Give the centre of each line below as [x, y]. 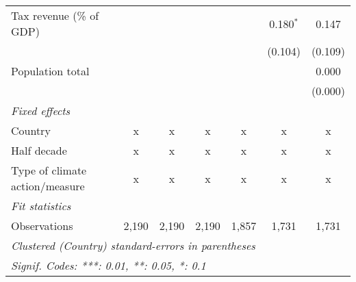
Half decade [39, 150]
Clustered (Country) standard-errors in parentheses [133, 245]
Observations [42, 226]
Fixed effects [41, 111]
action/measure [48, 186]
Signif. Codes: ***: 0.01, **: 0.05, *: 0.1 [109, 265]
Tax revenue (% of [55, 15]
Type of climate [49, 170]
